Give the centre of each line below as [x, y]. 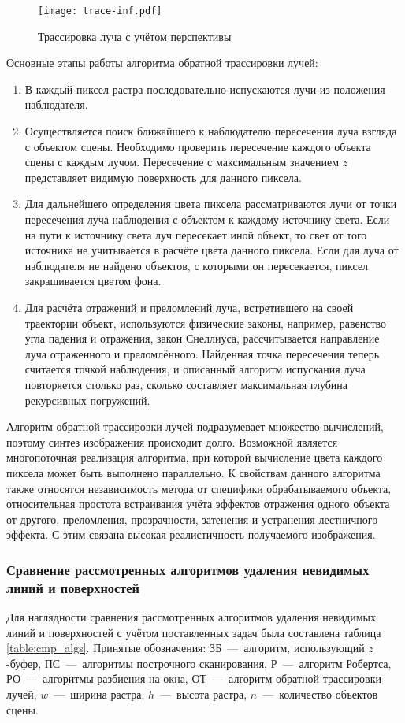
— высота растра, [204, 693]
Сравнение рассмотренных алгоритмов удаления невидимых [188, 569]
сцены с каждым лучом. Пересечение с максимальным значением [182, 162]
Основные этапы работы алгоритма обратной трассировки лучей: [162, 63]
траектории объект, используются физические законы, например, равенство [206, 323]
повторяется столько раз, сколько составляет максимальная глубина [186, 384]
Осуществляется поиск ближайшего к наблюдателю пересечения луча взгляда [211, 131]
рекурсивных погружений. [87, 400]
